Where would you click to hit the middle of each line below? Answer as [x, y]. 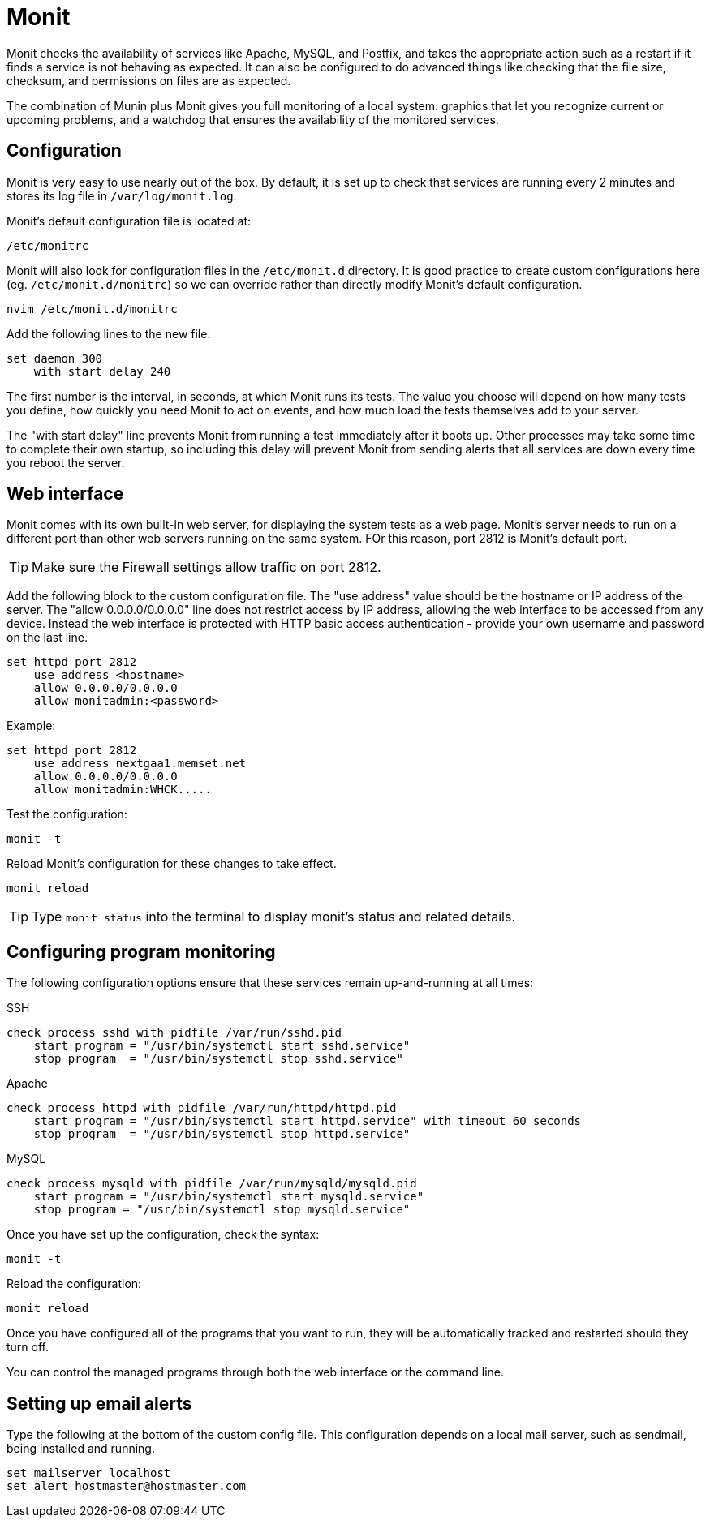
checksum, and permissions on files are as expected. [149, 80]
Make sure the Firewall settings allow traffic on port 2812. [207, 567]
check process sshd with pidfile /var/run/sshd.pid [174, 1033]
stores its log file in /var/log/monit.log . [122, 195]
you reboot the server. [66, 462]
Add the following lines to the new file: [109, 333]
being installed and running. [81, 1449]
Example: [31, 726]
